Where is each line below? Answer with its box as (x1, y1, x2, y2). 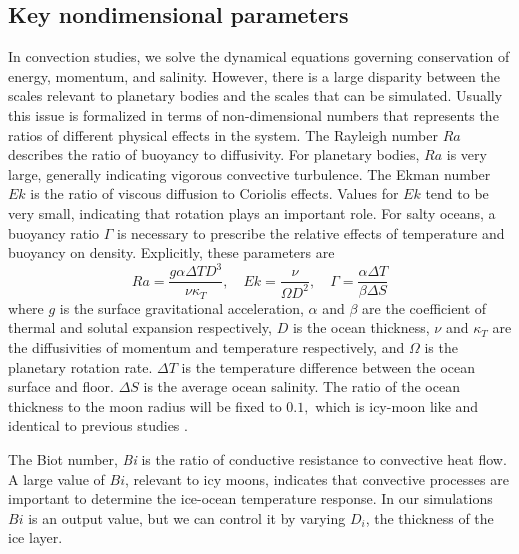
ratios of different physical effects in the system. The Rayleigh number (8, 124, 438, 145)
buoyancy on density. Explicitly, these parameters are (8, 242, 335, 263)
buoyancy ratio (8, 222, 100, 243)
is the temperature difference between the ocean (181, 356, 475, 377)
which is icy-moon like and (315, 395, 479, 416)
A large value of (8, 468, 105, 489)
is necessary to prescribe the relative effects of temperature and (117, 222, 505, 243)
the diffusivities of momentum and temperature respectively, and (8, 336, 405, 357)
